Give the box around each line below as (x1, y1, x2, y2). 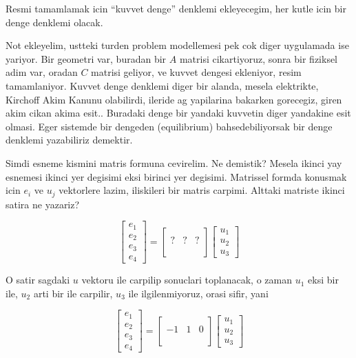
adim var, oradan (6, 65, 78, 79)
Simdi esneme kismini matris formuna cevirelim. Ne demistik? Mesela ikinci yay (6, 155, 342, 170)
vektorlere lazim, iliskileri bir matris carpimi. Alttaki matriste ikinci (59, 183, 345, 197)
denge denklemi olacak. (6, 14, 103, 29)
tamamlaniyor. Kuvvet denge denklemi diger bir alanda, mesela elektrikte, (6, 78, 319, 92)
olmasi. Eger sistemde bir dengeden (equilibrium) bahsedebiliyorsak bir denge (6, 119, 333, 133)
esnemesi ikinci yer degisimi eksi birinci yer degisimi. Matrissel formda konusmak (6, 169, 347, 183)
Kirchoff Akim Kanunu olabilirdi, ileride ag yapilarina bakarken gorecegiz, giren (6, 92, 342, 106)
